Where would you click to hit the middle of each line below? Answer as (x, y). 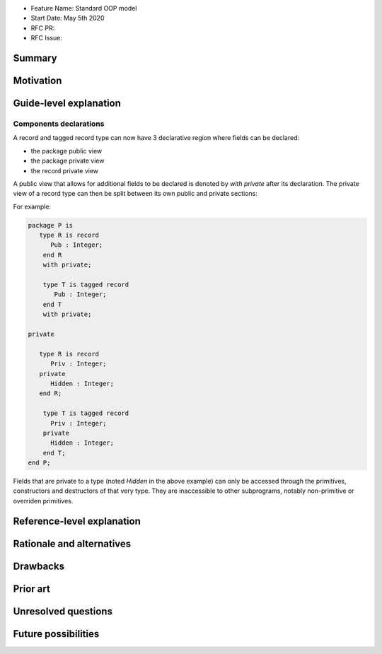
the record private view (65, 170)
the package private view (68, 161)
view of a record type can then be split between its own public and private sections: (135, 194)
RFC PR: (43, 28)
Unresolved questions (63, 611)
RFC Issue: (47, 38)
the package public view (66, 151)
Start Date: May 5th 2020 (68, 18)
